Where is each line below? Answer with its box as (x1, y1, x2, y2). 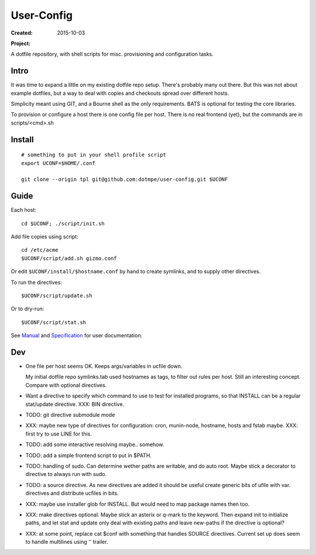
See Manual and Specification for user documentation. (11, 332, 143, 339)
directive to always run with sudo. (25, 471, 107, 478)
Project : (11, 40, 31, 47)
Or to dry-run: (11, 305, 44, 313)
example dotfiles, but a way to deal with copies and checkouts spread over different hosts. (11, 90, 229, 97)
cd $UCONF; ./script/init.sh (21, 220, 105, 227)
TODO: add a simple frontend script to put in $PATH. (25, 451, 152, 459)
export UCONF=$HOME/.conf (21, 160, 96, 166)
